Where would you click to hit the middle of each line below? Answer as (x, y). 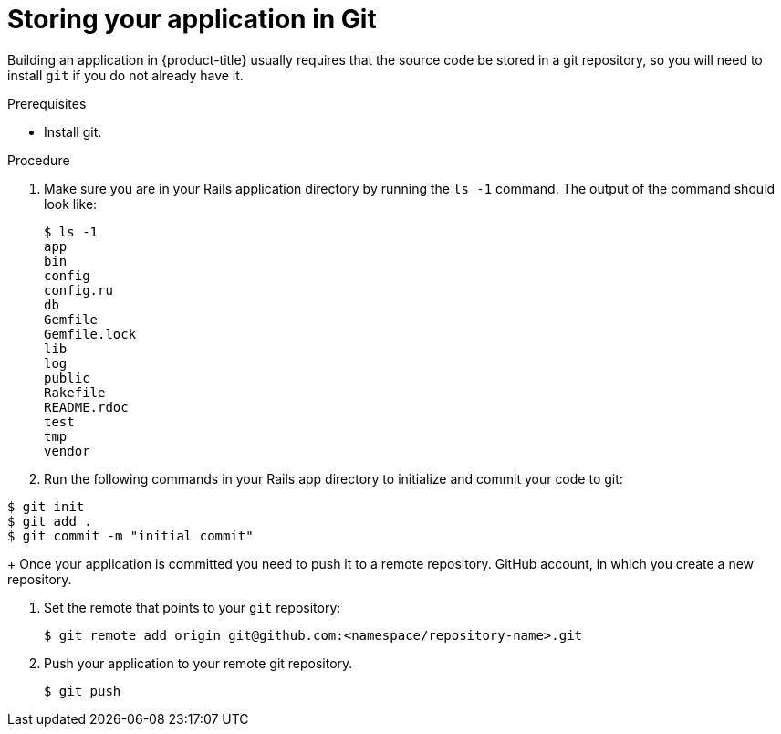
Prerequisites (47, 103)
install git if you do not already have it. (125, 75)
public (67, 377)
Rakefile (75, 392)
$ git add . (50, 521)
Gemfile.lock (90, 334)
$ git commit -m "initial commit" (130, 535)
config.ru (78, 290)
